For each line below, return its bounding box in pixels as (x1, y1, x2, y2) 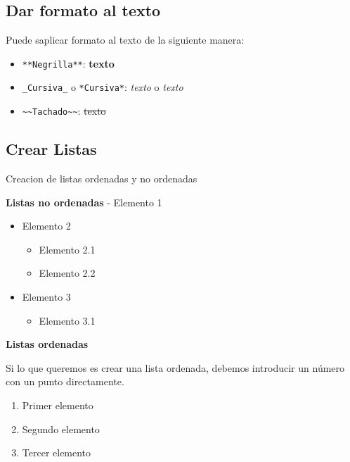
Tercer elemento (22, 445, 91, 460)
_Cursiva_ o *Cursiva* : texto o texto (22, 80, 183, 94)
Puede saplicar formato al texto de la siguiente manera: (6, 32, 245, 47)
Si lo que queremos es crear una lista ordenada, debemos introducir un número (6, 360, 345, 375)
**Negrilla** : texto (22, 56, 115, 70)
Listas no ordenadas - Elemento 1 (6, 194, 162, 209)
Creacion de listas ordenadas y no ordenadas (6, 170, 197, 185)
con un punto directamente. (6, 374, 124, 389)
